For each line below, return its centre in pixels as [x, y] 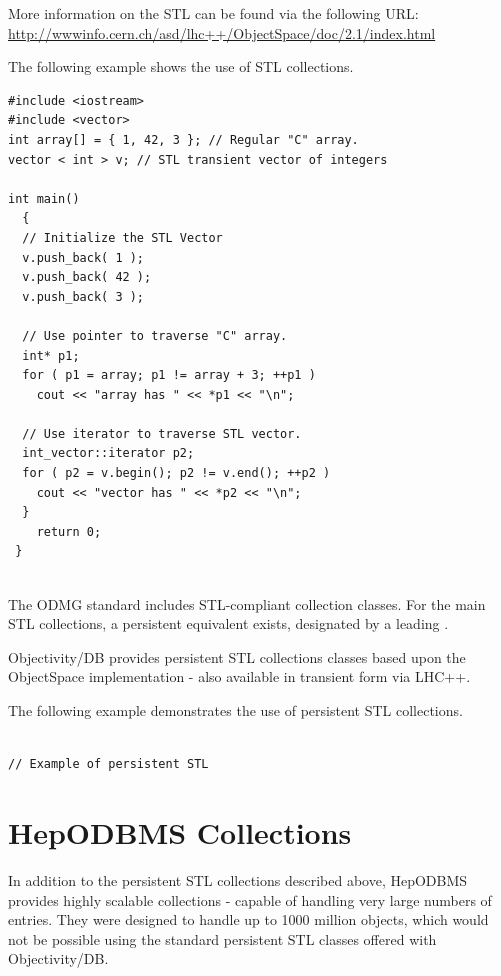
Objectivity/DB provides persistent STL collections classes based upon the [237, 656]
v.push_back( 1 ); [83, 257]
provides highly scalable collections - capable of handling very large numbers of [250, 899]
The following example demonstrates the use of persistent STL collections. [235, 710]
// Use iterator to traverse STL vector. [162, 433]
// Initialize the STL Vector [122, 237]
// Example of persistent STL [108, 764]
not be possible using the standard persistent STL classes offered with [222, 938]
